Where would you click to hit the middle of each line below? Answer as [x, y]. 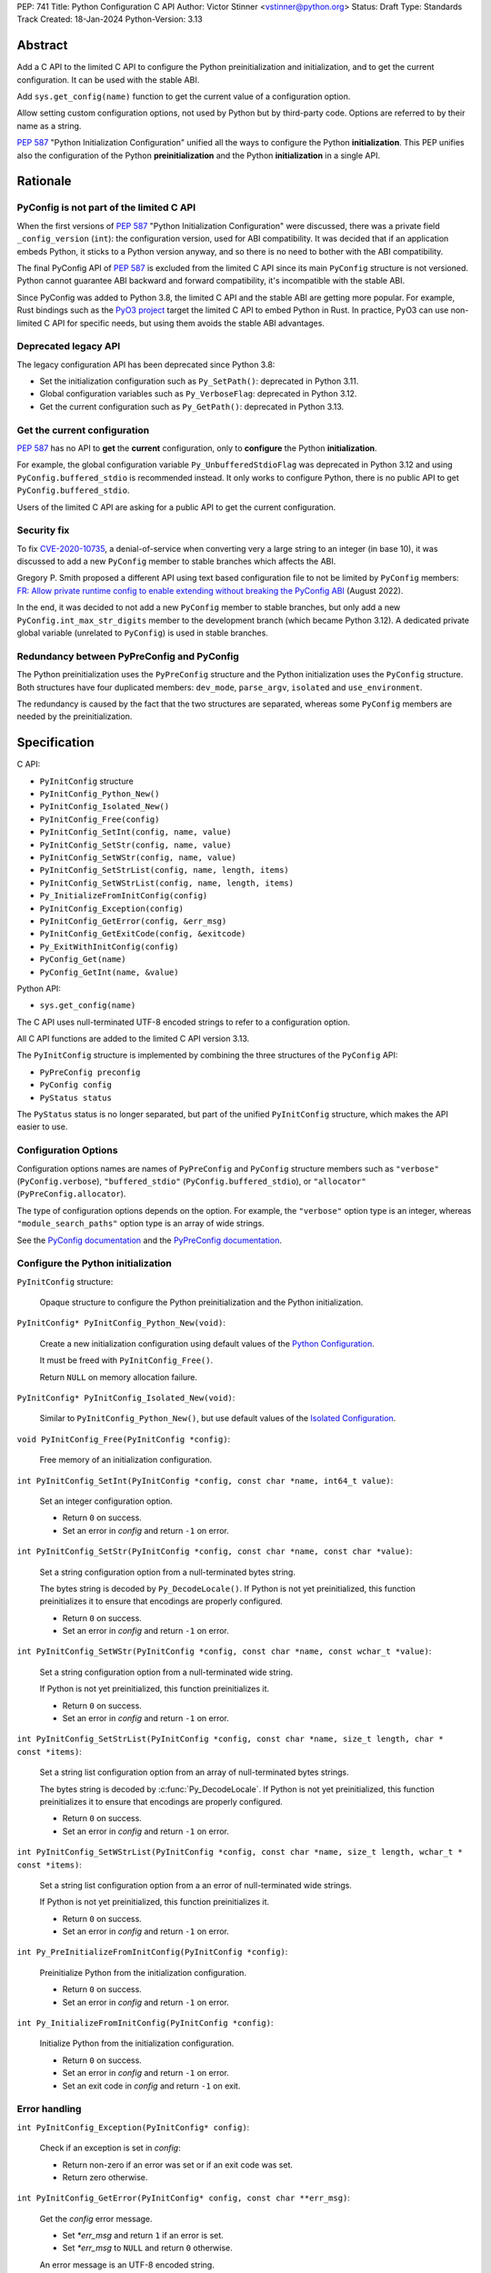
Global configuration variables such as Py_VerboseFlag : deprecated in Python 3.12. [198, 394]
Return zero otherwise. [105, 2177]
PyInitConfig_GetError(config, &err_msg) [133, 921]
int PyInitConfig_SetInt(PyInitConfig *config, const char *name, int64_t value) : [205, 1480]
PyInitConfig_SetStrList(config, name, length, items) [165, 870]
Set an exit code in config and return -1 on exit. [151, 2086]
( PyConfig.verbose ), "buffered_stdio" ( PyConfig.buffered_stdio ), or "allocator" [192, 1181]
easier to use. [42, 1126]
